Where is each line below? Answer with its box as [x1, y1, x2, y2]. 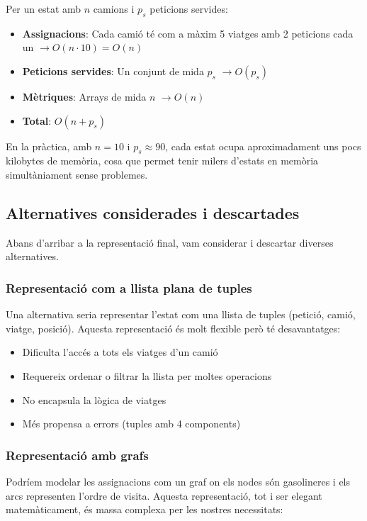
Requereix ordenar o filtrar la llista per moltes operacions [22, 368, 272, 383]
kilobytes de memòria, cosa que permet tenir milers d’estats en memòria [6, 153, 319, 168]
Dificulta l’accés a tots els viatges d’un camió [22, 344, 218, 359]
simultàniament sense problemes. [6, 167, 148, 181]
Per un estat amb [6, 1, 81, 16]
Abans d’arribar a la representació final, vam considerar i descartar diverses [6, 235, 334, 250]
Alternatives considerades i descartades [6, 201, 300, 223]
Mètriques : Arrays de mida [22, 89, 147, 103]
